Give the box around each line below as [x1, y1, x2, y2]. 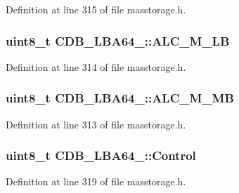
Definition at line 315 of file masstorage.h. [6, 2, 186, 16]
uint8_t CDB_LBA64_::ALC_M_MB [6, 89, 234, 107]
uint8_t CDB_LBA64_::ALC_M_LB [6, 32, 230, 49]
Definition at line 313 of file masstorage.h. [6, 117, 186, 131]
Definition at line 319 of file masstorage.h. [6, 174, 186, 189]
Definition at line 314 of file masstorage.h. [6, 59, 186, 74]
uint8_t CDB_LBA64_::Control [6, 147, 196, 164]
